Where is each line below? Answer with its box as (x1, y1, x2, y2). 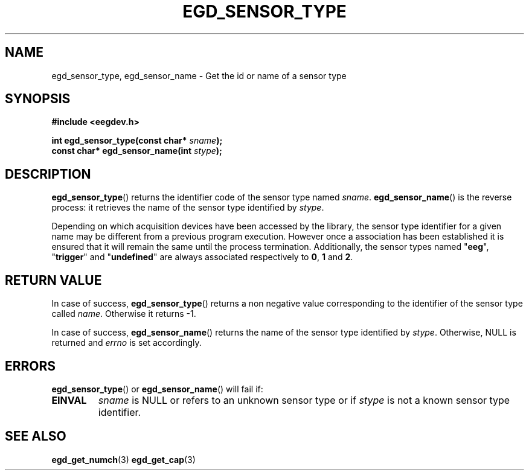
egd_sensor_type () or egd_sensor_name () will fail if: (51, 383, 263, 394)
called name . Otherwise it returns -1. (51, 308, 196, 319)
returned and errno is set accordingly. (51, 337, 202, 348)
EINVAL (51, 394, 87, 406)
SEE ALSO (5, 429, 66, 444)
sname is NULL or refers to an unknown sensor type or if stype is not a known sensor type (98, 394, 510, 406)
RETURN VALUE (5, 272, 102, 288)
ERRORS (5, 358, 56, 374)
